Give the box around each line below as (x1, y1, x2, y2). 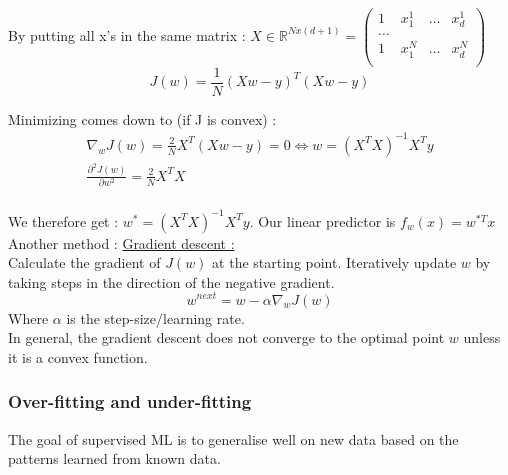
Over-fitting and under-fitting (8, 389, 252, 414)
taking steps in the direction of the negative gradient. (8, 271, 335, 292)
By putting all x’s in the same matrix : (8, 24, 246, 45)
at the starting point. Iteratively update (212, 252, 457, 273)
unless (463, 327, 501, 348)
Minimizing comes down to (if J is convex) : (8, 108, 277, 129)
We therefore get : (8, 210, 119, 231)
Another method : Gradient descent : (8, 232, 235, 253)
